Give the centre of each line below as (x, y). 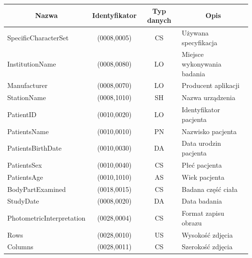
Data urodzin (202, 143)
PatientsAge (25, 177)
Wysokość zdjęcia (207, 234)
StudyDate (23, 201)
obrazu (192, 222)
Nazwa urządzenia (209, 97)
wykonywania (202, 63)
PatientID (22, 114)
